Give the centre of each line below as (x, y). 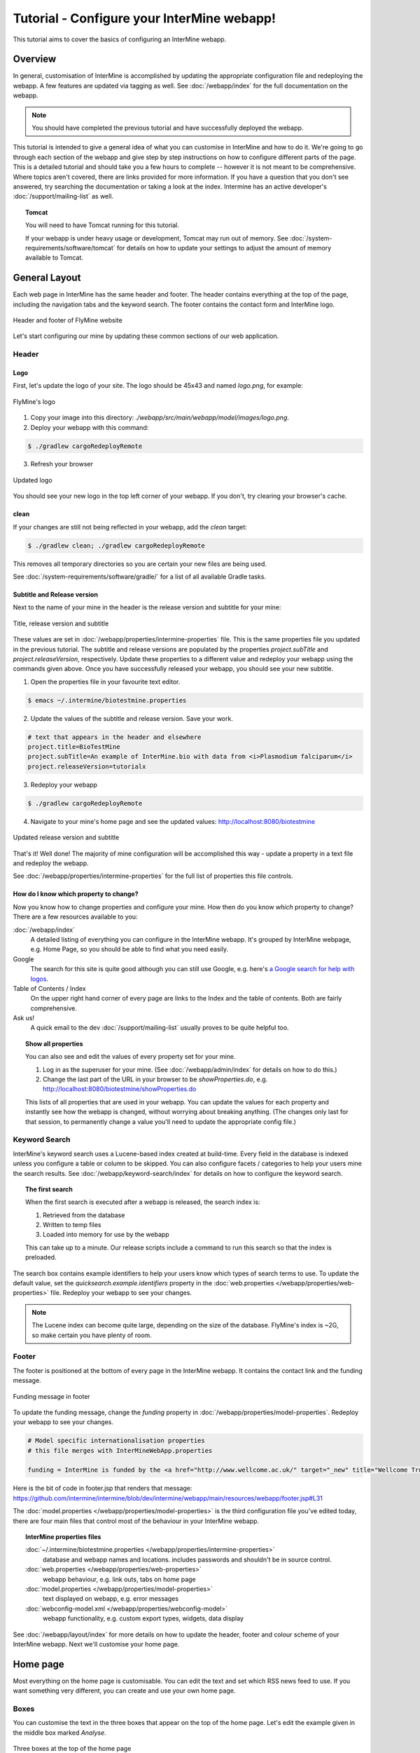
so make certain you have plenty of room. (92, 1335)
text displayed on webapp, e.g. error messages (111, 1599)
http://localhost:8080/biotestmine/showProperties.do (120, 1089)
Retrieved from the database (84, 1215)
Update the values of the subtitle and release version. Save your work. (132, 718)
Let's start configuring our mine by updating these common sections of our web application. (146, 336)
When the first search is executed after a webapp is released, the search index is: (143, 1202)
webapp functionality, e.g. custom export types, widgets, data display (143, 1618)
